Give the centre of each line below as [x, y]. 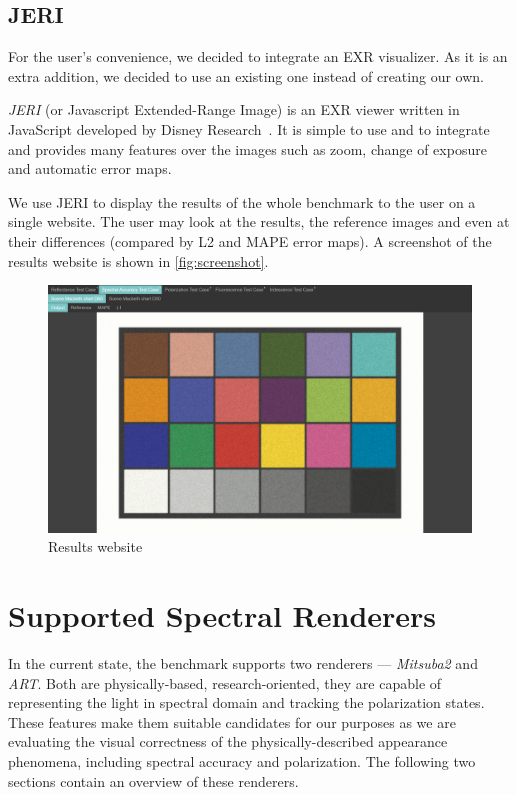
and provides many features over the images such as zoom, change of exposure [247, 148]
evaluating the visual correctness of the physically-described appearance [228, 741]
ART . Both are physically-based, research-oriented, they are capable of [225, 682]
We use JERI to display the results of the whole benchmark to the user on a [242, 201]
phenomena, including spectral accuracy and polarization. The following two [242, 761]
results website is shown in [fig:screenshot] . [138, 260]
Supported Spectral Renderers [222, 615]
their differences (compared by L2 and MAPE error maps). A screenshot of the [250, 240]
